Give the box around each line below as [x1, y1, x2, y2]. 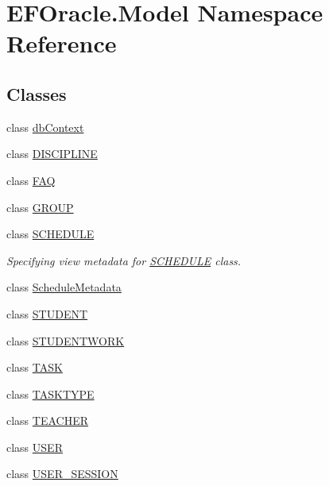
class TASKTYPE [6, 385, 95, 402]
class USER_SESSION [6, 465, 118, 482]
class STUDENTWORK [6, 332, 125, 349]
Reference [6, 27, 117, 60]
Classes [6, 81, 67, 106]
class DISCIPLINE [6, 145, 98, 162]
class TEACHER [6, 412, 89, 429]
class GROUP [6, 199, 74, 215]
